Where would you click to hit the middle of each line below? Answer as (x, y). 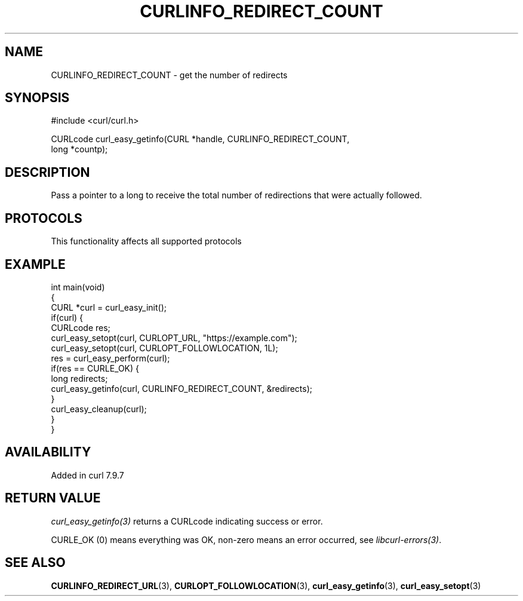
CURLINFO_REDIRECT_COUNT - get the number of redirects (169, 75)
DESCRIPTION (47, 172)
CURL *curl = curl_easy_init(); (109, 307)
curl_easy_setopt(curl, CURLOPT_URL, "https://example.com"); (174, 338)
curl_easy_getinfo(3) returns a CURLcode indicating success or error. (187, 521)
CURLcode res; (81, 327)
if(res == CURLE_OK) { (95, 368)
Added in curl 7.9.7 (87, 475)
